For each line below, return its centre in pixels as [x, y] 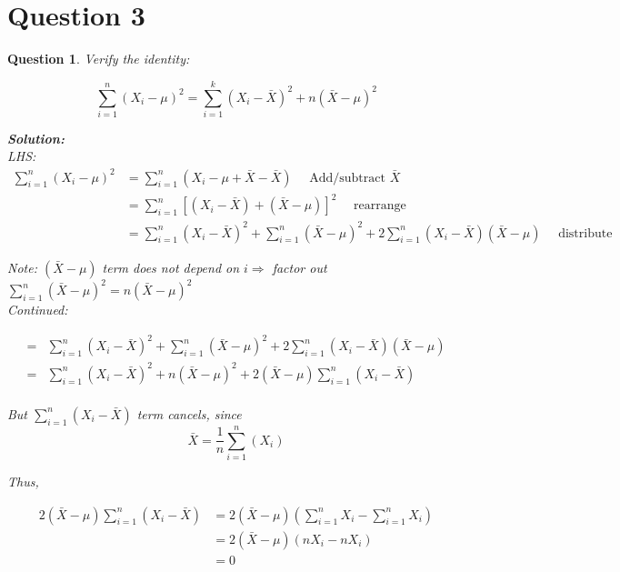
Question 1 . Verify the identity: [99, 59]
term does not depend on [171, 267]
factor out [300, 267]
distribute [585, 233]
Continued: [38, 310]
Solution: [36, 138]
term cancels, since [189, 413]
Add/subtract [347, 178]
